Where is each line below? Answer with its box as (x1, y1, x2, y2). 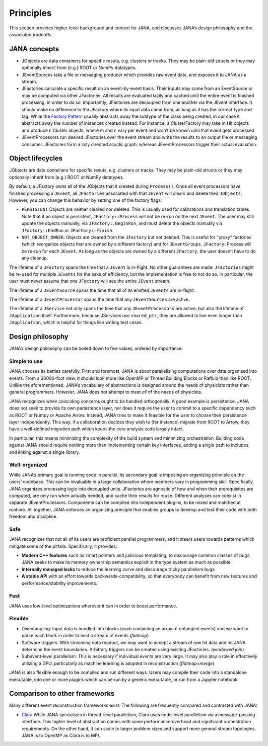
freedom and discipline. (9, 513, 58, 519)
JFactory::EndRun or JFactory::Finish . (21, 227, 114, 233)
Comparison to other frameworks (9, 689, 115, 698)
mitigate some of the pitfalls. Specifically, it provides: (9, 543, 118, 549)
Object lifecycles (9, 154, 63, 163)
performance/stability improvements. (21, 580, 98, 586)
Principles (9, 7, 52, 18)
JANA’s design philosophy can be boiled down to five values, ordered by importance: (9, 345, 183, 351)
